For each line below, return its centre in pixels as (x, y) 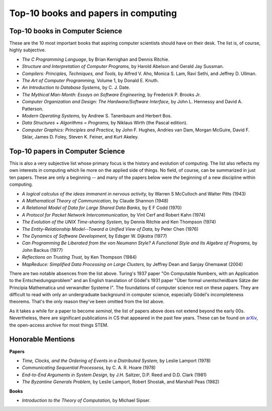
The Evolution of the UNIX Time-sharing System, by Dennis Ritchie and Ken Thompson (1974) (119, 222)
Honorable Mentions (42, 339)
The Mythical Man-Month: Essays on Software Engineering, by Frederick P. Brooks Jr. (111, 94)
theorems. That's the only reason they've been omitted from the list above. (87, 302)
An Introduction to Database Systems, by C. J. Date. (76, 88)
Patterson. (33, 109)
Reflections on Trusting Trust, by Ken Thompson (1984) (79, 257)
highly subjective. (28, 50)
